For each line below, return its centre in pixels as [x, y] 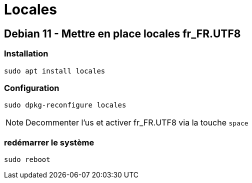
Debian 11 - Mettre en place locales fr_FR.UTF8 [122, 33]
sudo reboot [27, 160]
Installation [26, 54]
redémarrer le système [49, 142]
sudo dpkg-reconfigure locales [65, 105]
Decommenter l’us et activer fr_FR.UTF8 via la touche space [137, 123]
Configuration [32, 88]
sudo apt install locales [55, 71]
